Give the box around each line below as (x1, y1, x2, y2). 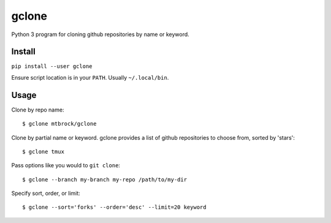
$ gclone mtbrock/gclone (22, 120, 97, 127)
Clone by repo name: (11, 106, 64, 113)
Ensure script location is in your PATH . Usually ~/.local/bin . (11, 74, 169, 81)
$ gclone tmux (22, 148, 64, 155)
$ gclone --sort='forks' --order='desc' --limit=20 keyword (22, 204, 207, 211)
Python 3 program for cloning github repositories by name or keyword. (11, 31, 189, 38)
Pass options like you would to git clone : (11, 162, 121, 169)
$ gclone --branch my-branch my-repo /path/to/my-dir (22, 176, 187, 183)
